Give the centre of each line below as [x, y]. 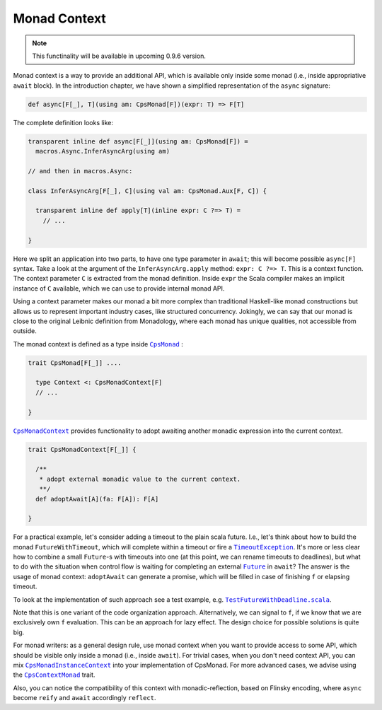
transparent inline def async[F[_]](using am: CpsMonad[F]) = [138, 141]
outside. [25, 331]
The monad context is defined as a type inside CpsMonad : [98, 344]
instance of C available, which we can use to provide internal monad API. [119, 288]
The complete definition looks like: [63, 122]
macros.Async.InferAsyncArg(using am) [103, 151]
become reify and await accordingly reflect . [85, 698]
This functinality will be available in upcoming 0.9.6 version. [119, 56]
